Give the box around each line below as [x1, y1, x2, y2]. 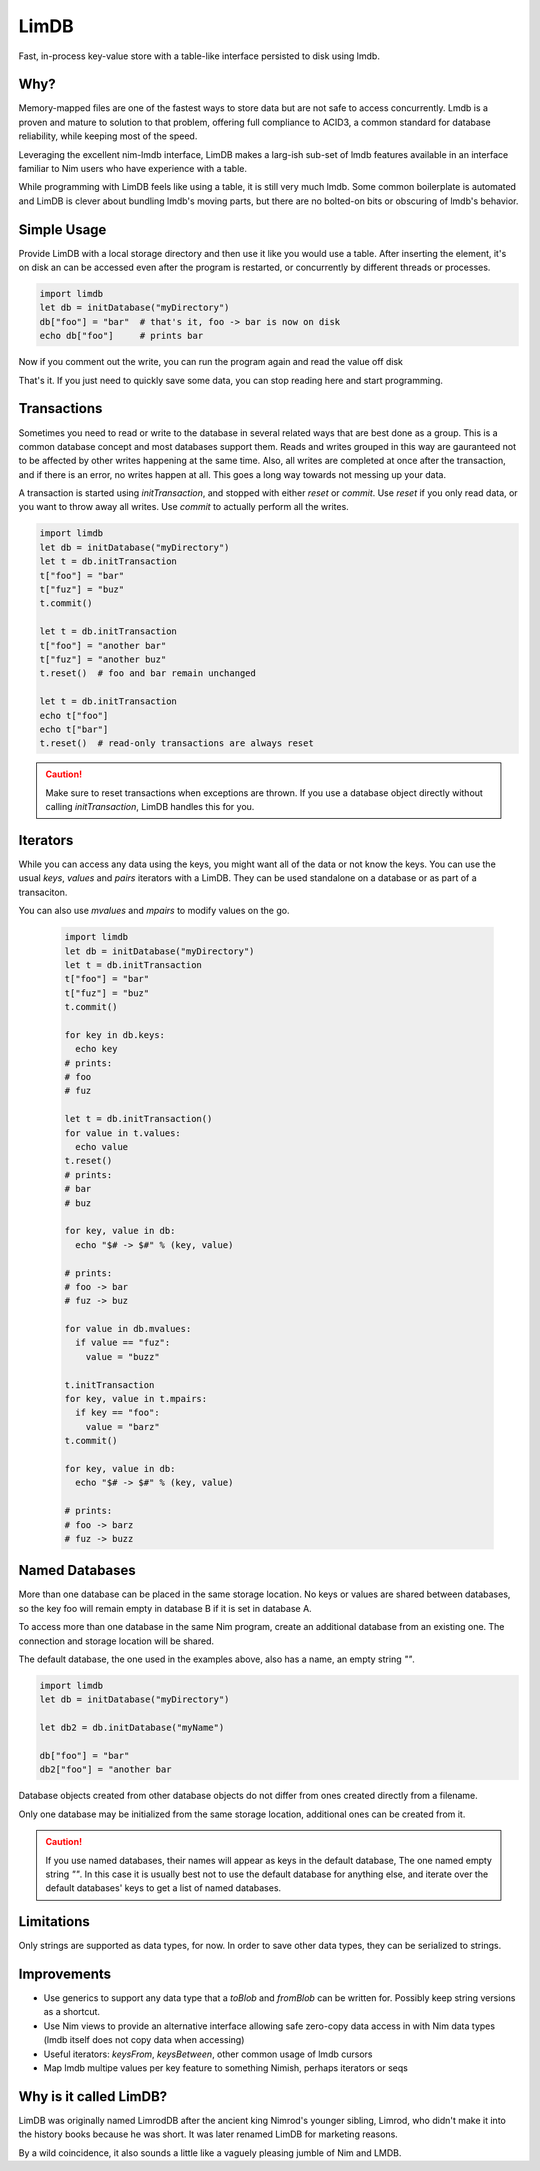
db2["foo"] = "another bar [39, 1764, 172, 1775]
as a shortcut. [43, 2006, 100, 2018]
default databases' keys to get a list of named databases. [45, 1882, 282, 1894]
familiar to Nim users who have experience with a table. [18, 163, 248, 175]
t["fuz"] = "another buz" [39, 653, 167, 665]
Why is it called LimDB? [18, 2088, 168, 2105]
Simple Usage [18, 221, 107, 238]
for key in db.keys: [64, 1029, 165, 1040]
